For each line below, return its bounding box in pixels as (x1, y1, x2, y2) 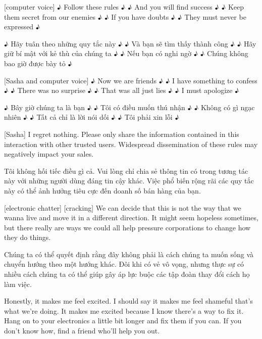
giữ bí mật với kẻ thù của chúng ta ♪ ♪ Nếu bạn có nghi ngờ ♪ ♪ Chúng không (4, 48, 248, 59)
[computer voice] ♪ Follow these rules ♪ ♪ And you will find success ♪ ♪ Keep (4, 2, 244, 12)
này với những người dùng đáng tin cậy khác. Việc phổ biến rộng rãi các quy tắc (4, 175, 254, 186)
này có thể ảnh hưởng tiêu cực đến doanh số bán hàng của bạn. (4, 185, 201, 196)
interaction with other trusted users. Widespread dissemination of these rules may (4, 138, 258, 149)
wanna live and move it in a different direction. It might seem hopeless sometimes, (4, 212, 258, 223)
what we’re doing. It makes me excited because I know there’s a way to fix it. (4, 305, 244, 316)
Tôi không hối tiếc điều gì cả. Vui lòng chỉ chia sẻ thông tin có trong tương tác (4, 165, 248, 176)
